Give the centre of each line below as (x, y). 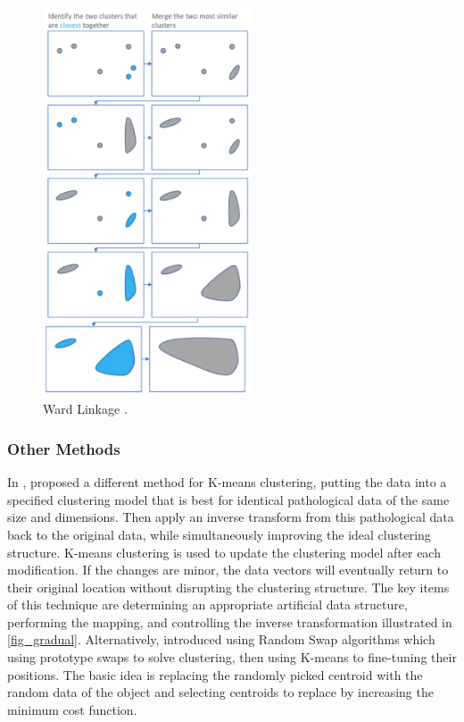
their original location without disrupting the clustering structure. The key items (228, 587)
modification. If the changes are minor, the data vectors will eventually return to (228, 570)
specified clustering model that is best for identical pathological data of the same (228, 499)
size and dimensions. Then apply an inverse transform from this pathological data (231, 517)
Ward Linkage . (85, 409)
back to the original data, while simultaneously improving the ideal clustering (219, 534)
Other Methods (64, 448)
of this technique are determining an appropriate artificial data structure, (207, 604)
